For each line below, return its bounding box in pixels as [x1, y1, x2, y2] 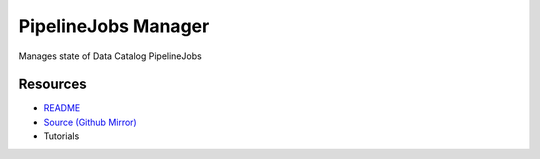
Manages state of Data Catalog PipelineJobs [18, 50, 202, 62]
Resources [18, 76, 87, 93]
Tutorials [43, 130, 80, 142]
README [43, 102, 81, 114]
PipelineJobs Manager [18, 15, 210, 37]
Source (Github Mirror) [43, 116, 137, 128]
